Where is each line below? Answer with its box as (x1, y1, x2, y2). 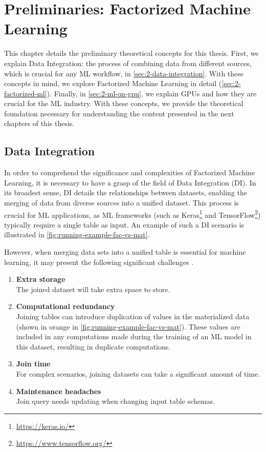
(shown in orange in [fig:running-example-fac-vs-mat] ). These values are (16, 321, 240, 332)
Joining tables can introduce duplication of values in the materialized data (16, 311, 250, 322)
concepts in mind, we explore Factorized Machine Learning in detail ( (4, 78, 222, 89)
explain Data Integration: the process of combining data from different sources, (4, 57, 252, 68)
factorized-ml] (4, 88, 47, 98)
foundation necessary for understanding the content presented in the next (4, 108, 234, 118)
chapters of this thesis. (4, 118, 75, 129)
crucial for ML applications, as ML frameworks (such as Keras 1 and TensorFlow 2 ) (4, 208, 261, 220)
